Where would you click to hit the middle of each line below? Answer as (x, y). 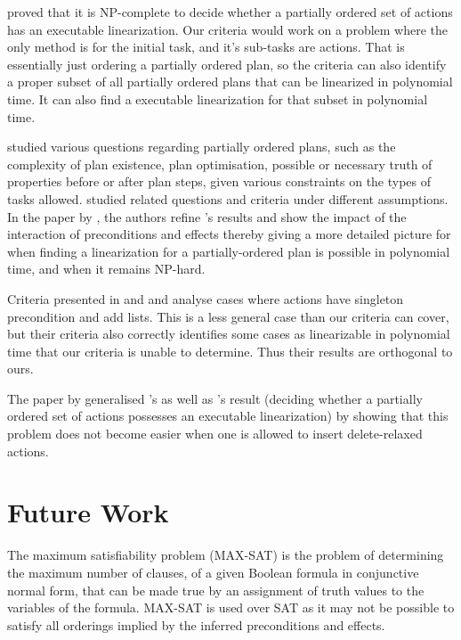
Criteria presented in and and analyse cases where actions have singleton (206, 298)
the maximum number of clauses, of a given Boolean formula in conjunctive (213, 572)
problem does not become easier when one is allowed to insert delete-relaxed (215, 434)
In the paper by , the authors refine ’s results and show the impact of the (207, 216)
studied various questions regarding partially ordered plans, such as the (202, 147)
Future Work (88, 512)
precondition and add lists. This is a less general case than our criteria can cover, (228, 316)
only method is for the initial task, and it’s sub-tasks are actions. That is (206, 47)
